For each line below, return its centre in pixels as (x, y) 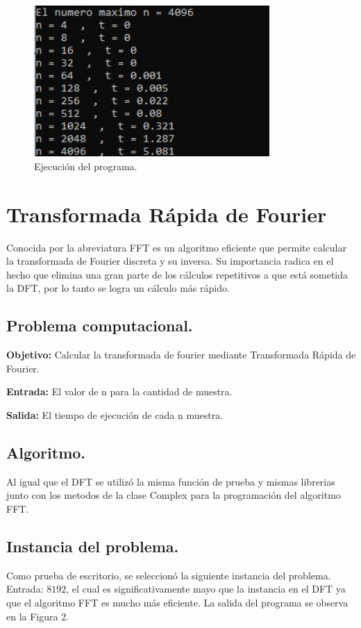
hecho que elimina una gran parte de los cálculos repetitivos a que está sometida (177, 274)
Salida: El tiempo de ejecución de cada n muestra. (115, 415)
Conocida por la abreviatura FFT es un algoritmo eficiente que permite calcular (176, 247)
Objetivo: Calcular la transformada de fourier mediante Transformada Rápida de (181, 355)
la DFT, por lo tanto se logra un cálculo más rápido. (118, 288)
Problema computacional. (100, 325)
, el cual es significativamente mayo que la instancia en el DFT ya (206, 589)
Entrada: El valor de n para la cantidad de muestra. (119, 391)
